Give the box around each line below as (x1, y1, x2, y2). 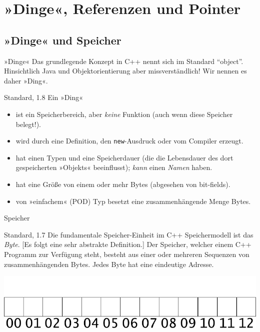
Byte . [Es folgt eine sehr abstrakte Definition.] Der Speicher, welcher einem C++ (4, 239, 251, 249)
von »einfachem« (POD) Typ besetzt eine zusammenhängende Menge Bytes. (15, 195, 251, 206)
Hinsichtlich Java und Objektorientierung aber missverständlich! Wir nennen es (4, 65, 247, 76)
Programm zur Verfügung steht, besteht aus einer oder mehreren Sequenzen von (4, 248, 249, 259)
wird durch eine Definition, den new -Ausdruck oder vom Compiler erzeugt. (15, 135, 243, 146)
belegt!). (15, 118, 41, 129)
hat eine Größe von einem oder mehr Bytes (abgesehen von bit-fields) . (15, 178, 230, 189)
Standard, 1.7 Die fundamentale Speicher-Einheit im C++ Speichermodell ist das (4, 229, 253, 239)
